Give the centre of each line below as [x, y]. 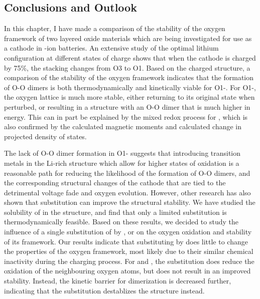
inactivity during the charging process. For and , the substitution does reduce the [129, 261]
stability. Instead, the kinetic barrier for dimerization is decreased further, [118, 281]
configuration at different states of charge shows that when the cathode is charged [130, 57]
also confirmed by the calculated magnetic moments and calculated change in [123, 126]
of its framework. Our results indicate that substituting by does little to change [126, 241]
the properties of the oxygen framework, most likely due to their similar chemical [129, 251]
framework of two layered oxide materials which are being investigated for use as [128, 38]
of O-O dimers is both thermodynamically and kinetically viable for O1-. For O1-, [130, 87]
